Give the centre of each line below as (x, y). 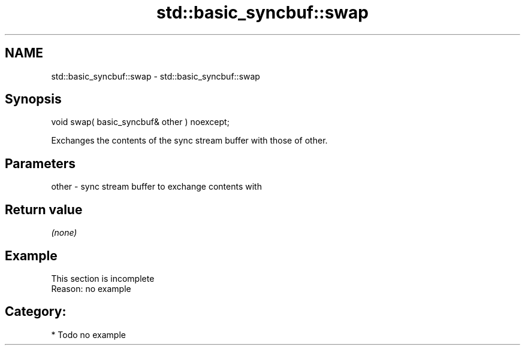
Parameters (40, 163)
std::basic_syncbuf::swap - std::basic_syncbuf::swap (156, 76)
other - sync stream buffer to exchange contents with (156, 187)
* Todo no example (88, 334)
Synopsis (33, 99)
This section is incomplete (103, 278)
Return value (44, 209)
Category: (36, 312)
